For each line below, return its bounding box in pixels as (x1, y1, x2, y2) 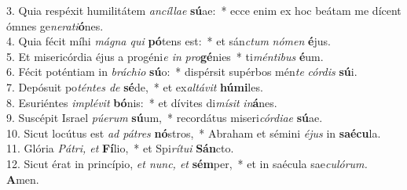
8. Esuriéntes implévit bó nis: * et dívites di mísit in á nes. (6, 94, 277, 110)
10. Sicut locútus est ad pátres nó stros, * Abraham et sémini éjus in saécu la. (6, 124, 381, 141)
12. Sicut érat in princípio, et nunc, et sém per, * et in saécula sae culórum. (6, 155, 368, 171)
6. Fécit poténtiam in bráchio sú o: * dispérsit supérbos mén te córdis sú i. (6, 63, 357, 80)
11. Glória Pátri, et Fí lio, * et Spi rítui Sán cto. (6, 140, 234, 156)
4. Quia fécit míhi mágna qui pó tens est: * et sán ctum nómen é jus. (6, 33, 331, 49)
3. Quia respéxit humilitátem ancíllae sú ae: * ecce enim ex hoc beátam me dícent (6, 2, 401, 18)
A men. (6, 170, 39, 187)
